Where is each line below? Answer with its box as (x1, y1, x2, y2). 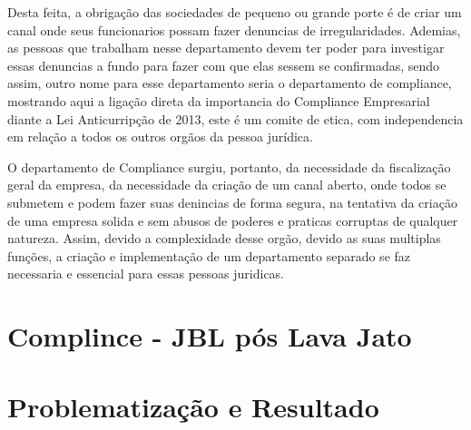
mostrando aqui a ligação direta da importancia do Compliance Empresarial (7, 91, 430, 110)
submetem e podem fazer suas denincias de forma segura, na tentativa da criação (7, 192, 457, 211)
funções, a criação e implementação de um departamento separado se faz (7, 246, 411, 265)
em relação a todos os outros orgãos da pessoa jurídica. (7, 127, 313, 146)
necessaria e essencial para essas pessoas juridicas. (7, 264, 285, 283)
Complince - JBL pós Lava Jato (7, 318, 412, 355)
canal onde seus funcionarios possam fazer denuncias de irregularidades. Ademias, (7, 20, 461, 39)
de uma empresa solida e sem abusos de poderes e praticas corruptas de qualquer (7, 210, 458, 230)
